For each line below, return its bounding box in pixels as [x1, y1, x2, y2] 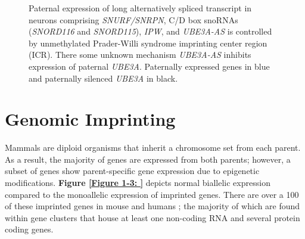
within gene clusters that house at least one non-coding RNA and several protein [5, 211, 300, 224]
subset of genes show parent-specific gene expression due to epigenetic [5, 164, 260, 177]
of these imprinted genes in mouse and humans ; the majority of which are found [5, 200, 300, 212]
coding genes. [5, 223, 54, 235]
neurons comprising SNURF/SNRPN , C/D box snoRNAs [29, 13, 238, 26]
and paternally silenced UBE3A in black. [29, 72, 178, 84]
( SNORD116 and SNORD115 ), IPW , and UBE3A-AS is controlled [29, 25, 272, 38]
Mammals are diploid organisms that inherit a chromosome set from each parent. [5, 141, 301, 154]
